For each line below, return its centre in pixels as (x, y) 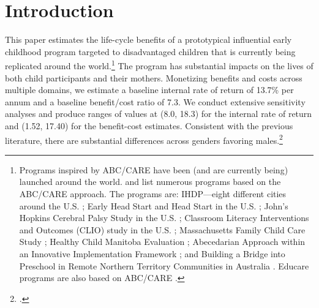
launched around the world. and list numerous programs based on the (150, 182)
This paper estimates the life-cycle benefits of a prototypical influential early (148, 39)
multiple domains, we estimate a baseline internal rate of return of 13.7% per (149, 90)
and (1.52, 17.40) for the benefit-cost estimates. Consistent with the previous (149, 125)
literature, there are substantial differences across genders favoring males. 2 (144, 139)
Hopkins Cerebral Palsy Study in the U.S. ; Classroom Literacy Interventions (164, 218)
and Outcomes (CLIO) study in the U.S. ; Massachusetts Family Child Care (162, 229)
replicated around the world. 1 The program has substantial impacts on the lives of (159, 65)
